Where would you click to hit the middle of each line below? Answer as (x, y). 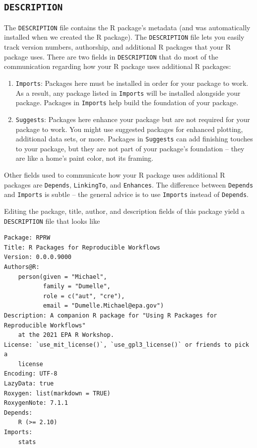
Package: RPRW (27, 238)
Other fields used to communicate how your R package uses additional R (115, 175)
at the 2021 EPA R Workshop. (66, 335)
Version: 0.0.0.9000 (38, 257)
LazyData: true (29, 384)
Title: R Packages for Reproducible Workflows (82, 247)
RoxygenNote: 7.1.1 (36, 403)
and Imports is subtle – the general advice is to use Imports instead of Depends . (127, 194)
